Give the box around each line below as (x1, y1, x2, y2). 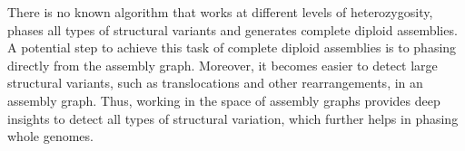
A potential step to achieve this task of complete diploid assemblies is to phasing (7, 38, 457, 57)
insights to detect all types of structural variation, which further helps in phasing (7, 109, 459, 127)
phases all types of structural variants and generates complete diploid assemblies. (7, 20, 458, 39)
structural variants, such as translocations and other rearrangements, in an (7, 73, 423, 92)
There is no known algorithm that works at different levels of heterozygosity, (7, 3, 433, 21)
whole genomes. (7, 127, 94, 146)
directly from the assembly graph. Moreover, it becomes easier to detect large (7, 55, 438, 74)
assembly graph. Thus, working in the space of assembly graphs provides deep (7, 90, 440, 109)
